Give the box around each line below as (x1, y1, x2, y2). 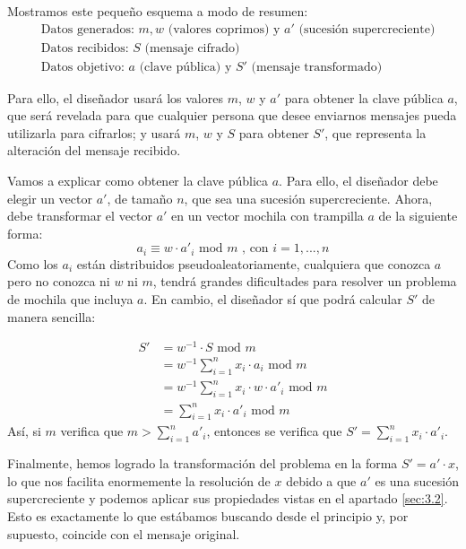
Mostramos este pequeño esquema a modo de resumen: (7, 2, 308, 20)
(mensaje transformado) (251, 60, 383, 74)
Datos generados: (40, 22, 134, 36)
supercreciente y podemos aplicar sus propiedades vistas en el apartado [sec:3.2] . (7, 489, 448, 508)
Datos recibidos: (40, 41, 129, 55)
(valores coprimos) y (168, 22, 280, 36)
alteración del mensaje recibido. (7, 141, 181, 160)
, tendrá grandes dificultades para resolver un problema (152, 272, 457, 291)
